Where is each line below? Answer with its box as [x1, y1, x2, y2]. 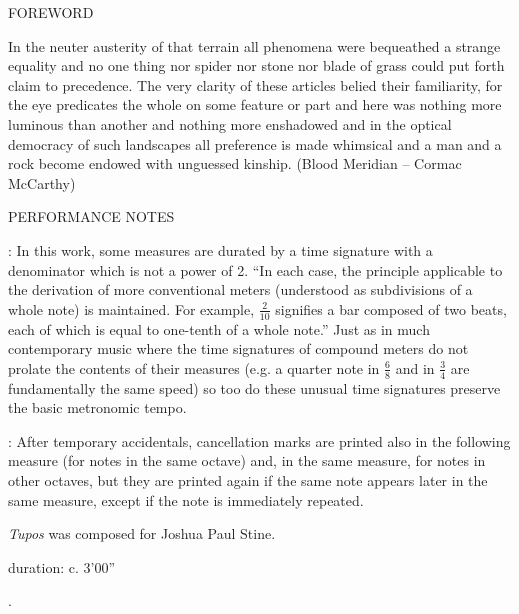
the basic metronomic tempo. [8, 397, 187, 418]
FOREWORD [8, 2, 94, 22]
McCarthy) [8, 172, 76, 193]
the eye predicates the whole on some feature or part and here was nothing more [8, 94, 502, 115]
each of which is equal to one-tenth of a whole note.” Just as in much [8, 318, 430, 339]
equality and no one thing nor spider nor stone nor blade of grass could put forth [8, 55, 505, 76]
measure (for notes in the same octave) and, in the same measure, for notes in [8, 450, 486, 471]
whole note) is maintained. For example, [8, 298, 255, 319]
